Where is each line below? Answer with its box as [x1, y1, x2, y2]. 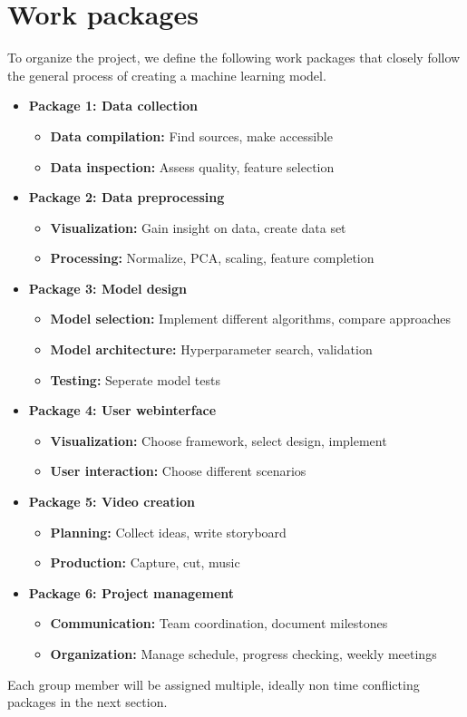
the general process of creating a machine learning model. [7, 65, 326, 84]
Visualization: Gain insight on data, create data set [50, 218, 346, 237]
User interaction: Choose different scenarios [50, 461, 306, 480]
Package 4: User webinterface [28, 401, 217, 420]
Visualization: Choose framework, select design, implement [50, 431, 387, 450]
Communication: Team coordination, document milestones [50, 614, 388, 633]
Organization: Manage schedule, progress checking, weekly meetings [50, 644, 437, 663]
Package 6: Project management [28, 583, 235, 602]
